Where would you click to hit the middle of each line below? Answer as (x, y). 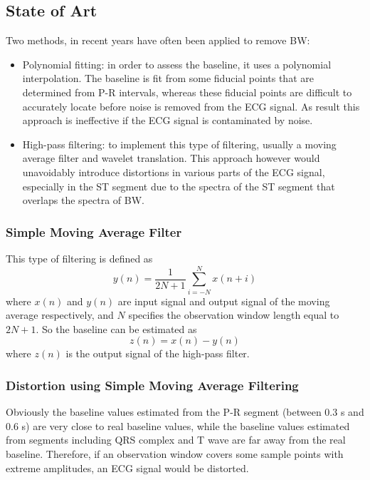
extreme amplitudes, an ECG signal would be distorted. (127, 468)
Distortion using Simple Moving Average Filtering (152, 385)
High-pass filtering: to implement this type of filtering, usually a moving (179, 144)
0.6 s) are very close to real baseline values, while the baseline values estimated (178, 425)
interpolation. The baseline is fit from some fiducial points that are (168, 78)
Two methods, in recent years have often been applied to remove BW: (158, 40)
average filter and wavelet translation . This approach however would (171, 158)
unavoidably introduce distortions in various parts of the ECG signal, (174, 172)
